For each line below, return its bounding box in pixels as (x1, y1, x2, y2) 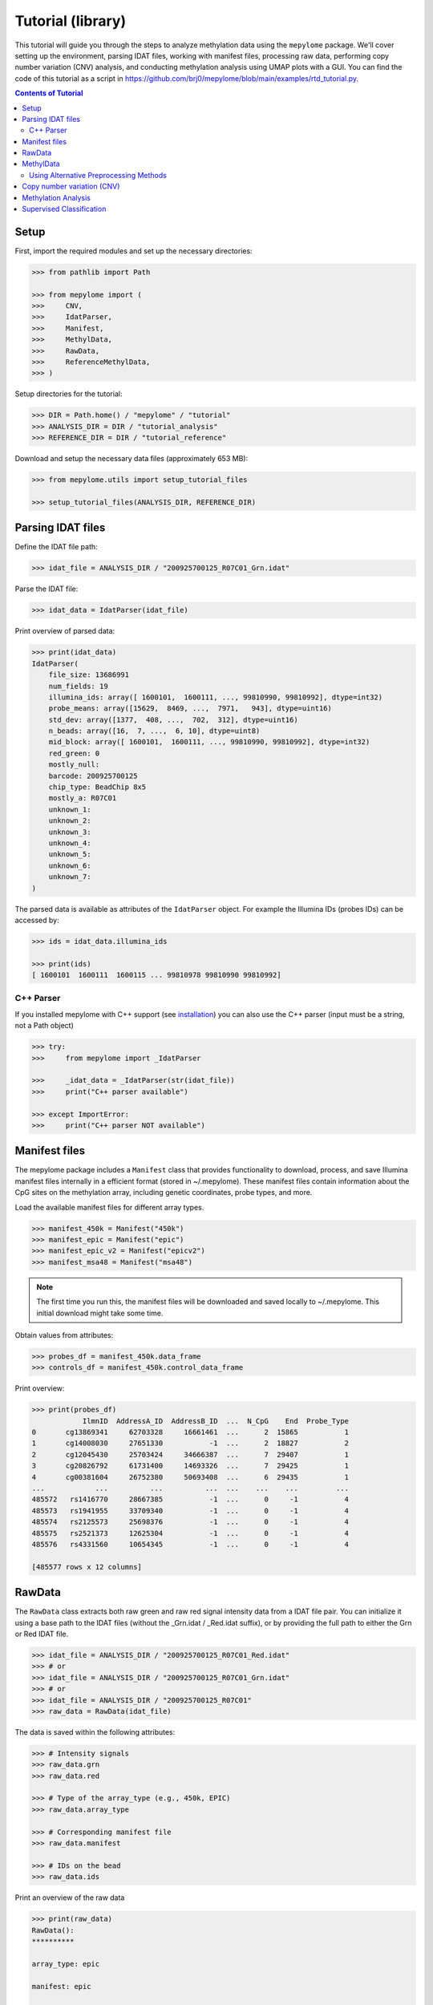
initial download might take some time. (36, 1308, 164, 1318)
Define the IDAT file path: (14, 542, 98, 552)
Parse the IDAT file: (14, 584, 79, 593)
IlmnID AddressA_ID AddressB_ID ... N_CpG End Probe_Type (82, 1416, 349, 1425)
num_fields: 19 (48, 682, 108, 691)
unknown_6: (48, 861, 91, 870)
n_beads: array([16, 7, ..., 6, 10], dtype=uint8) (48, 727, 261, 735)
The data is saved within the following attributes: (14, 1727, 176, 1736)
